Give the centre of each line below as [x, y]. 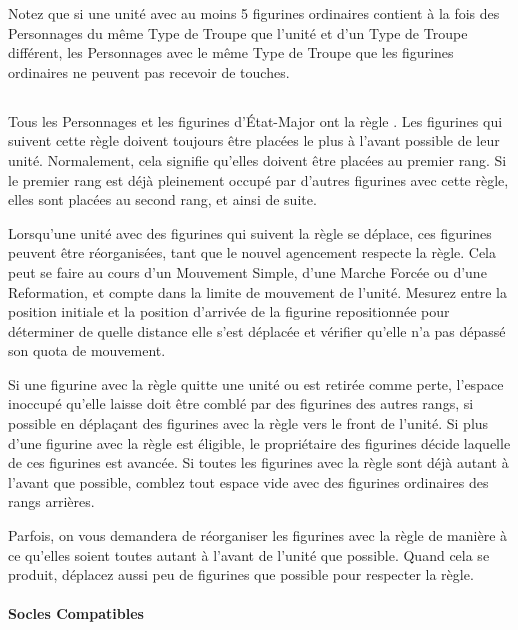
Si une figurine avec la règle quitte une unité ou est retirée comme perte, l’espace [256, 383]
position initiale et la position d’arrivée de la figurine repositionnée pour [229, 311]
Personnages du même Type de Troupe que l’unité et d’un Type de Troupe [238, 32]
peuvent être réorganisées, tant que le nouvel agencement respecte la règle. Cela [252, 252]
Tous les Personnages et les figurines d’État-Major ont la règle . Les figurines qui [255, 120]
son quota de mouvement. [87, 350]
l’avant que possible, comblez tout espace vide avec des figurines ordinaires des [248, 481]
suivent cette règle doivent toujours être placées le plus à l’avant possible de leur [254, 140]
